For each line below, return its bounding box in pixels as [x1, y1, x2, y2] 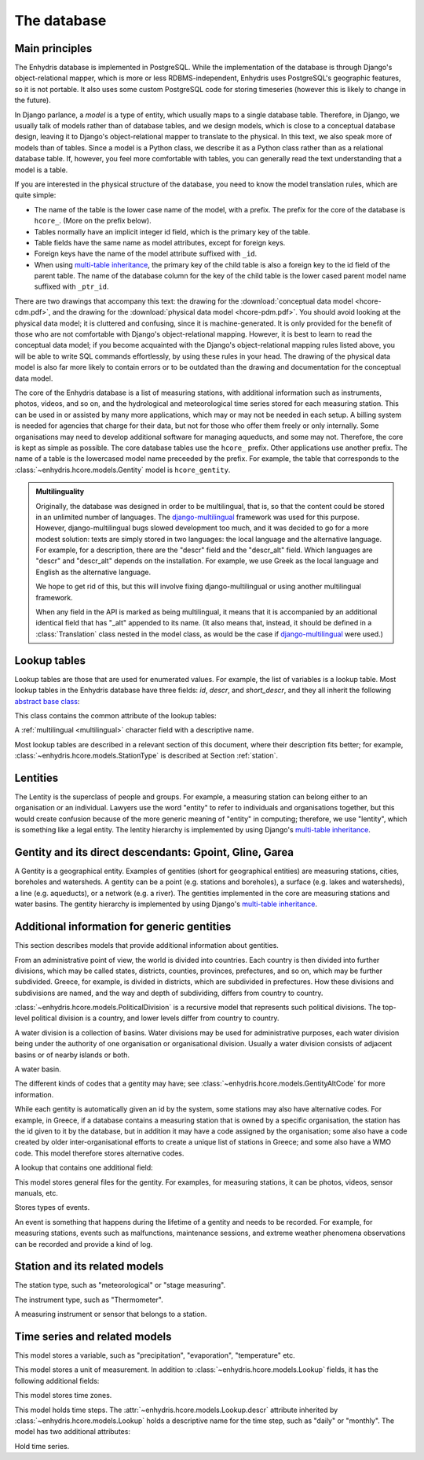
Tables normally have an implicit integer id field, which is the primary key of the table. [34, 227, 310, 236]
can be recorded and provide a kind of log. [14, 1239, 153, 1248]
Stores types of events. [14, 1203, 90, 1212]
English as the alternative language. [35, 567, 152, 577]
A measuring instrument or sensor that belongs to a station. [14, 1310, 207, 1319]
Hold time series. [14, 1441, 70, 1451]
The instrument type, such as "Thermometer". [14, 1295, 164, 1304]
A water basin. [14, 1064, 62, 1074]
